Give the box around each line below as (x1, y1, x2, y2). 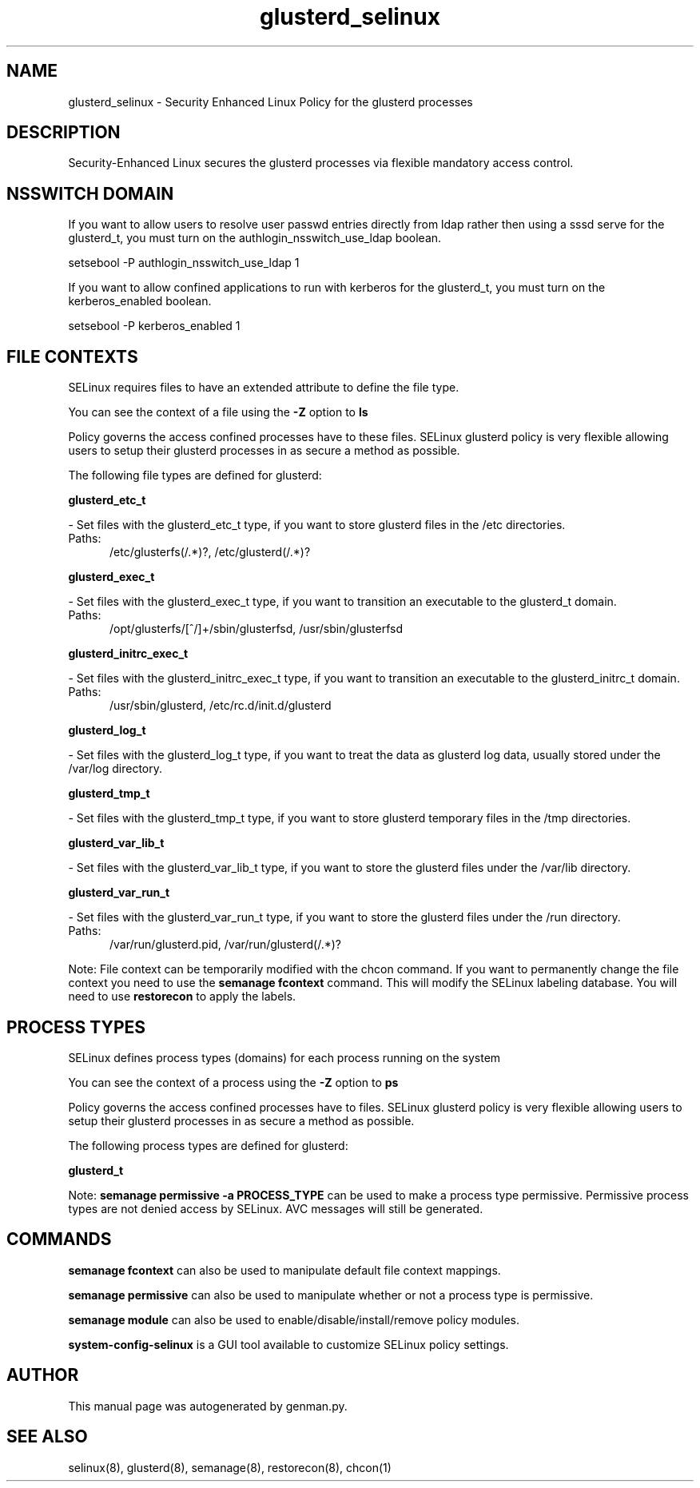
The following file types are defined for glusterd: (68, 468, 322, 483)
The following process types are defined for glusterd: (68, 1138, 348, 1152)
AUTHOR (6, 1365, 79, 1386)
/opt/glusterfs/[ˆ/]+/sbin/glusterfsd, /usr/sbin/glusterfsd (109, 622, 404, 636)
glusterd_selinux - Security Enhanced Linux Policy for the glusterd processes (68, 94, 473, 109)
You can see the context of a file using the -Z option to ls (68, 405, 368, 420)
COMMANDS (6, 1229, 112, 1250)
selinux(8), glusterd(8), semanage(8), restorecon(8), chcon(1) (68, 1460, 392, 1474)
